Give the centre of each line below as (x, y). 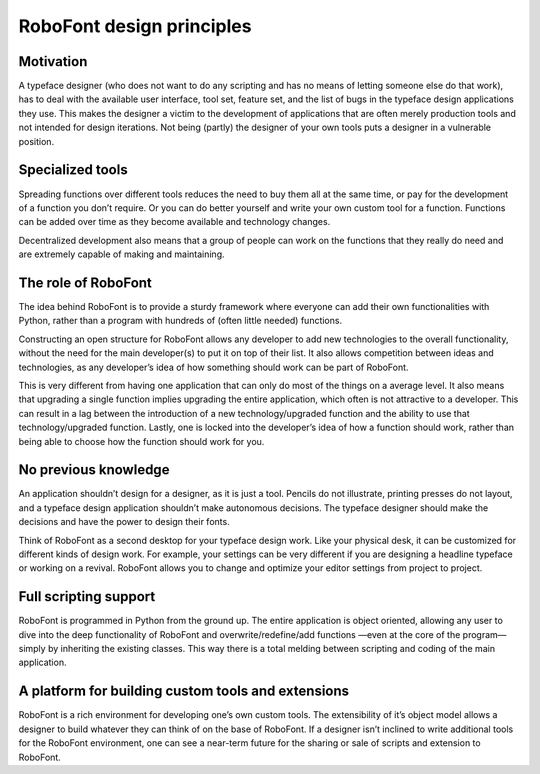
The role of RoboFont (85, 282)
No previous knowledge (94, 470)
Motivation (53, 61)
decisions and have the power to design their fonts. (124, 522)
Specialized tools (73, 170)
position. (36, 141)
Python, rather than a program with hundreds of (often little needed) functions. (180, 321)
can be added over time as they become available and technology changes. (174, 222)
